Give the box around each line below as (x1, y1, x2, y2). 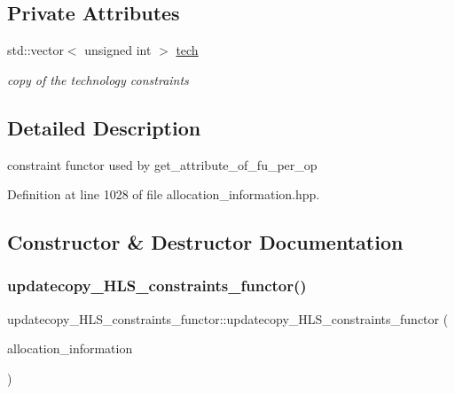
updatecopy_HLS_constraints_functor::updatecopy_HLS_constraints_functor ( (7, 309, 449, 328)
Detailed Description (7, 113, 201, 141)
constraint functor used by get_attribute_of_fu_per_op (7, 155, 318, 174)
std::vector (7, 41, 64, 59)
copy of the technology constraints (7, 70, 189, 89)
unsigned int (84, 41, 152, 59)
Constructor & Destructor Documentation (7, 228, 404, 256)
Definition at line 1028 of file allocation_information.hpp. (7, 185, 320, 204)
